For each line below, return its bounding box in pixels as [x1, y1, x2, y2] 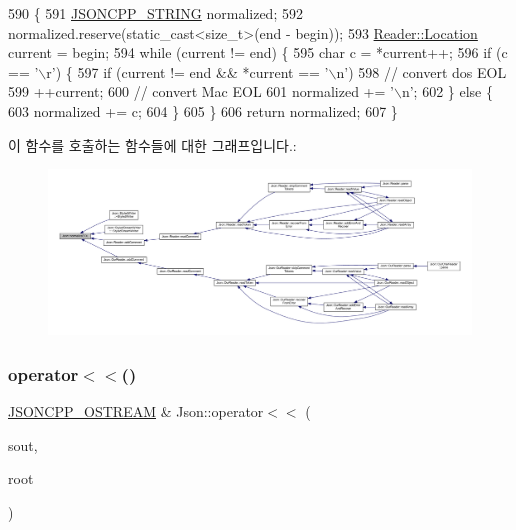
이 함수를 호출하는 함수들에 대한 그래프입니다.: [8, 134, 297, 155]
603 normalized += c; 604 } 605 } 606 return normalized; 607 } [8, 100, 398, 121]
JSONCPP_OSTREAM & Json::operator [8, 401, 264, 421]
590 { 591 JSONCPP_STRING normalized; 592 [8, 3, 303, 23]
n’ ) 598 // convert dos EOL [336, 61, 507, 82]
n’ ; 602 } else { [401, 81, 494, 102]
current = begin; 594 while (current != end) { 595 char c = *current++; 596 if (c [8, 42, 508, 63]
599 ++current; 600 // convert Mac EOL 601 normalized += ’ [8, 81, 394, 102]
